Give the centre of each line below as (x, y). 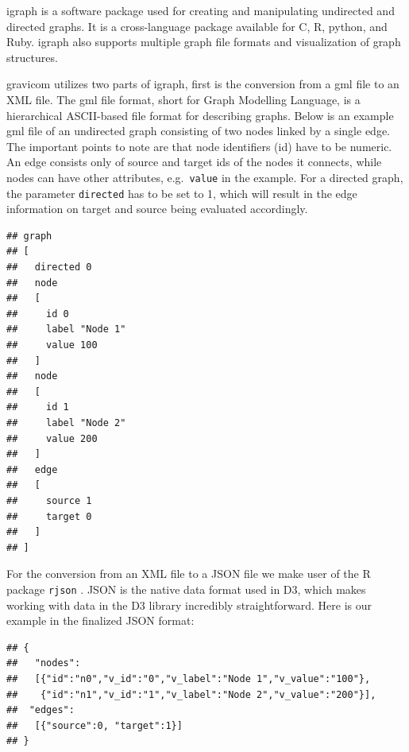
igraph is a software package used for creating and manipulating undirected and (201, 10)
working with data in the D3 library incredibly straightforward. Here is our (189, 605)
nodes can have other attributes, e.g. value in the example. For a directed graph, (205, 177)
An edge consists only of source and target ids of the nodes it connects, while (194, 162)
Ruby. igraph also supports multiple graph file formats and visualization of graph (204, 42)
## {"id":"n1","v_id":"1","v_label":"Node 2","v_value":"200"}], (191, 694)
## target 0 (49, 516)
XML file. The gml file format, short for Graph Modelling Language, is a (183, 99)
